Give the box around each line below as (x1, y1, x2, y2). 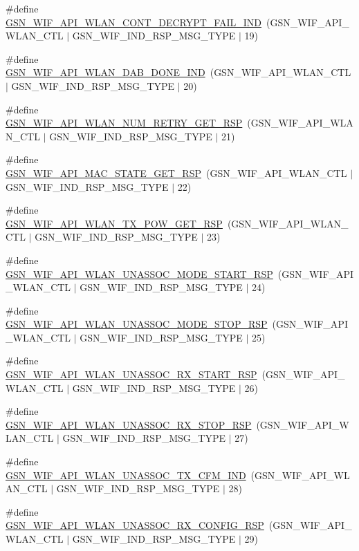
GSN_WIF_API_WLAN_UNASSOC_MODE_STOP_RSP (6, 317, 268, 331)
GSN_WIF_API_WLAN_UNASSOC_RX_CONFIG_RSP (6, 518, 264, 532)
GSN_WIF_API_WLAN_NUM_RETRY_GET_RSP (6, 115, 243, 130)
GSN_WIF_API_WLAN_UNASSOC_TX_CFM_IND (6, 467, 246, 482)
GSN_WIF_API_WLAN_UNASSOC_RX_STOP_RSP (6, 417, 252, 431)
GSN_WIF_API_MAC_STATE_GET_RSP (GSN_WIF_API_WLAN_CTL (6, 165, 347, 180)
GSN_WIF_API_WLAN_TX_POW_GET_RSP (6, 216, 223, 230)
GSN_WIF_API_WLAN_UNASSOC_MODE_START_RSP (6, 266, 273, 281)
